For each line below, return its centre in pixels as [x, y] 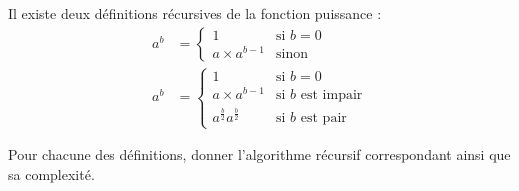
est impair [331, 95]
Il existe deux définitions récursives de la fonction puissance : [195, 13]
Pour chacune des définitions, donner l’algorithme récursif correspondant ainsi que [259, 154]
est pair [323, 118]
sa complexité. [51, 173]
